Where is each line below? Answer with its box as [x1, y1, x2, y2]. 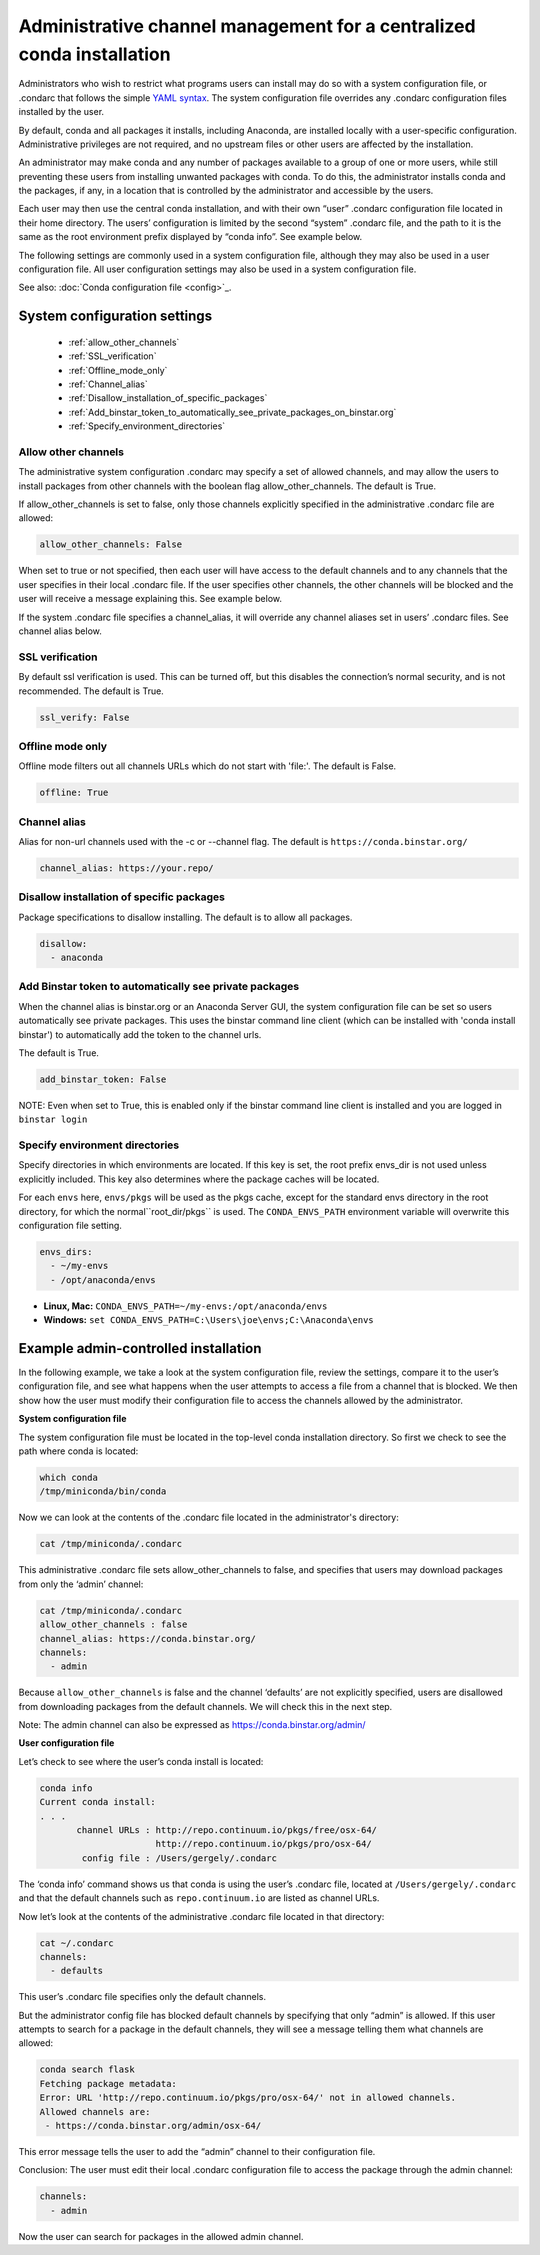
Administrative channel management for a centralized [18, 15, 476, 37]
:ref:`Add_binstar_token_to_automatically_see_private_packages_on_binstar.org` [68, 406, 397, 418]
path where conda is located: [18, 1445, 139, 1457]
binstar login [18, 1114, 88, 1125]
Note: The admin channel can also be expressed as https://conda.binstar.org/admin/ [18, 1719, 366, 1731]
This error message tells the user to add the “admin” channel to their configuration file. [18, 2146, 376, 2158]
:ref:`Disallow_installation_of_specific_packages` [68, 392, 268, 404]
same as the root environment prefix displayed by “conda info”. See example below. [18, 231, 363, 243]
